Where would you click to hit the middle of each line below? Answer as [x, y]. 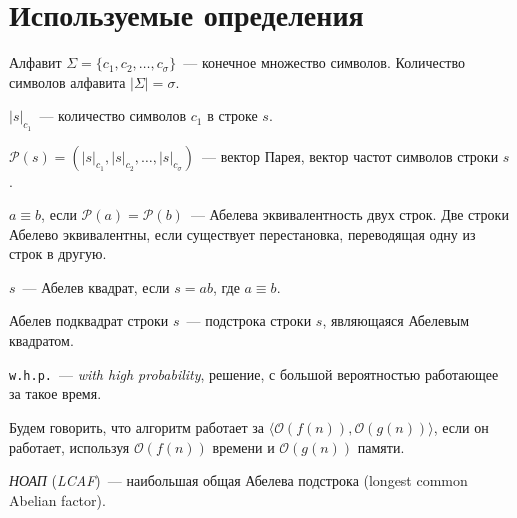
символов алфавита [67, 81]
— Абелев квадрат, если [96, 286]
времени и [243, 446]
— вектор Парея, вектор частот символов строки [350, 155]
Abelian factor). [57, 499]
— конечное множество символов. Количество [324, 62]
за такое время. [55, 393]
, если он [461, 426]
